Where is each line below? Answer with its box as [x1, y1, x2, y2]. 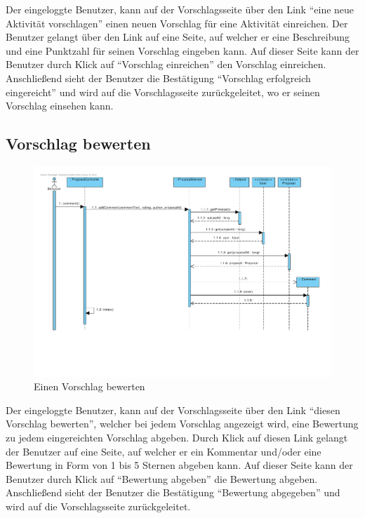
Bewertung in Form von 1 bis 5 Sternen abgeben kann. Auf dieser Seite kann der [6, 458, 353, 472]
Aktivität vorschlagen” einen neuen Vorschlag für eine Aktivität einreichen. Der [6, 15, 348, 30]
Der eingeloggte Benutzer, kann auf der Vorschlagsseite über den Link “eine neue [6, 2, 354, 16]
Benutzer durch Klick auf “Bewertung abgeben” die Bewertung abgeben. [6, 471, 318, 486]
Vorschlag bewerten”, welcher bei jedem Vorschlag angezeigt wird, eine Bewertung [6, 416, 359, 431]
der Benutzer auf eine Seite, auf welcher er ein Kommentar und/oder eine [6, 444, 321, 458]
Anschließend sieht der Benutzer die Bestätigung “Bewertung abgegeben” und [6, 485, 340, 500]
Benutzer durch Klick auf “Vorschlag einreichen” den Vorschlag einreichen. [6, 57, 326, 72]
